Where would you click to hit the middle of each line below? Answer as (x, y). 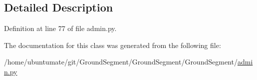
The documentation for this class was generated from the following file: (113, 45)
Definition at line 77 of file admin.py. (60, 28)
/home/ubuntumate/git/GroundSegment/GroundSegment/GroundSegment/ (121, 62)
